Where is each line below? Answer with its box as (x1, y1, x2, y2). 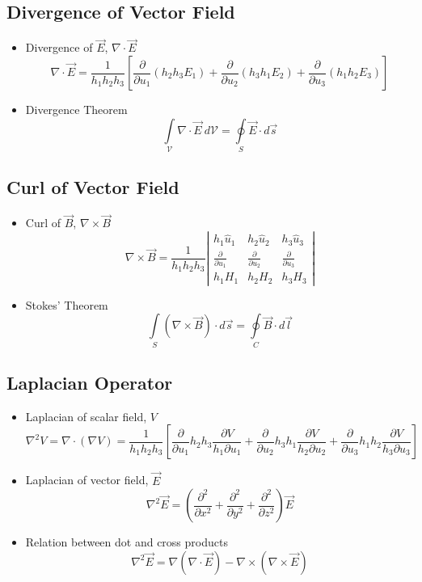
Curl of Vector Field (6, 175, 179, 200)
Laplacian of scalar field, (25, 407, 147, 424)
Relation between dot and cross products (25, 533, 228, 550)
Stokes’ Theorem (25, 296, 108, 313)
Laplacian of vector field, (25, 471, 149, 488)
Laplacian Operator (6, 369, 173, 394)
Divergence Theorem (25, 101, 128, 118)
